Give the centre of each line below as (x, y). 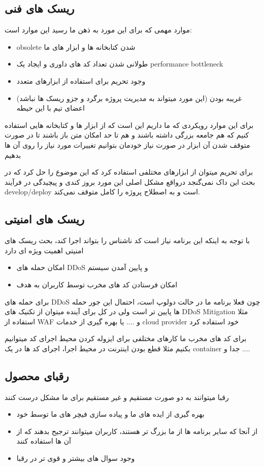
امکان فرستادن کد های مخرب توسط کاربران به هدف (97, 284)
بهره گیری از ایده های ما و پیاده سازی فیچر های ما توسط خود (110, 414)
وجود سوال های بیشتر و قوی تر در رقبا (76, 458)
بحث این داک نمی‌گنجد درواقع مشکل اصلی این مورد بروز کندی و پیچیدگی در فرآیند (130, 181)
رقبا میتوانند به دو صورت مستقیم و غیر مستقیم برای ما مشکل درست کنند (117, 397)
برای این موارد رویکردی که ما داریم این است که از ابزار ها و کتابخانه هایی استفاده (129, 125)
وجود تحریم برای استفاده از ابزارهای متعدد (81, 80)
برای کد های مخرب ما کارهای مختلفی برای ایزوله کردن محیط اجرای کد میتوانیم (126, 338)
